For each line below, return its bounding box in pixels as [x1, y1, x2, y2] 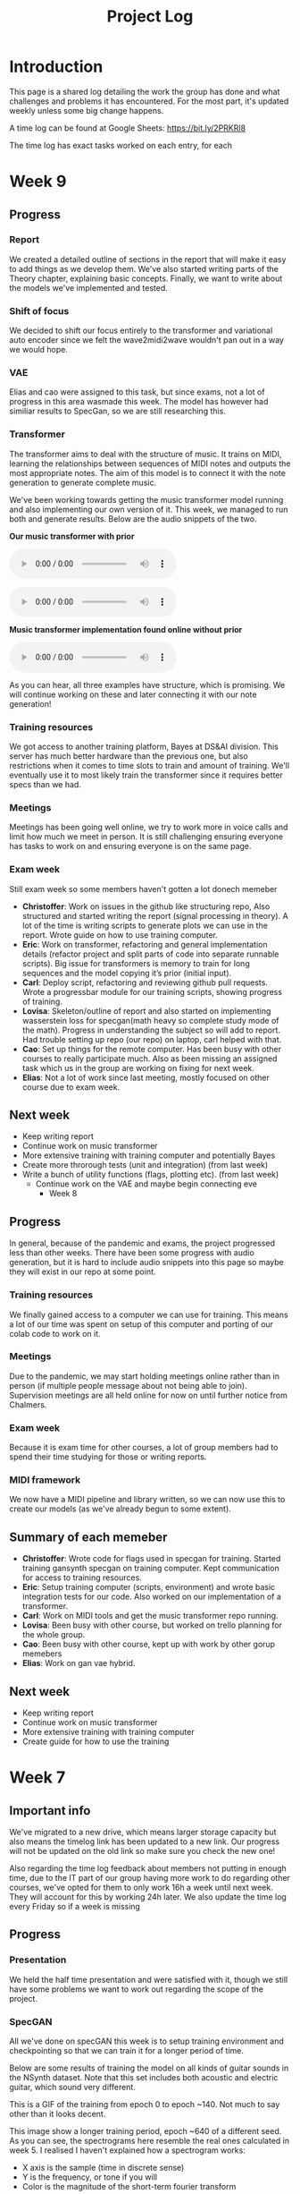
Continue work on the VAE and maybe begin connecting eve [35, 1178, 257, 1189]
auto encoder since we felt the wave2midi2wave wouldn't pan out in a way [9, 335, 284, 345]
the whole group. [21, 1629, 86, 1640]
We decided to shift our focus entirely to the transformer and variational [9, 325, 273, 336]
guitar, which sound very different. [9, 2082, 136, 2093]
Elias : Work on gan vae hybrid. [21, 1658, 136, 1669]
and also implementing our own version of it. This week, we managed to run [9, 504, 288, 514]
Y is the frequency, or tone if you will [21, 2172, 158, 2182]
